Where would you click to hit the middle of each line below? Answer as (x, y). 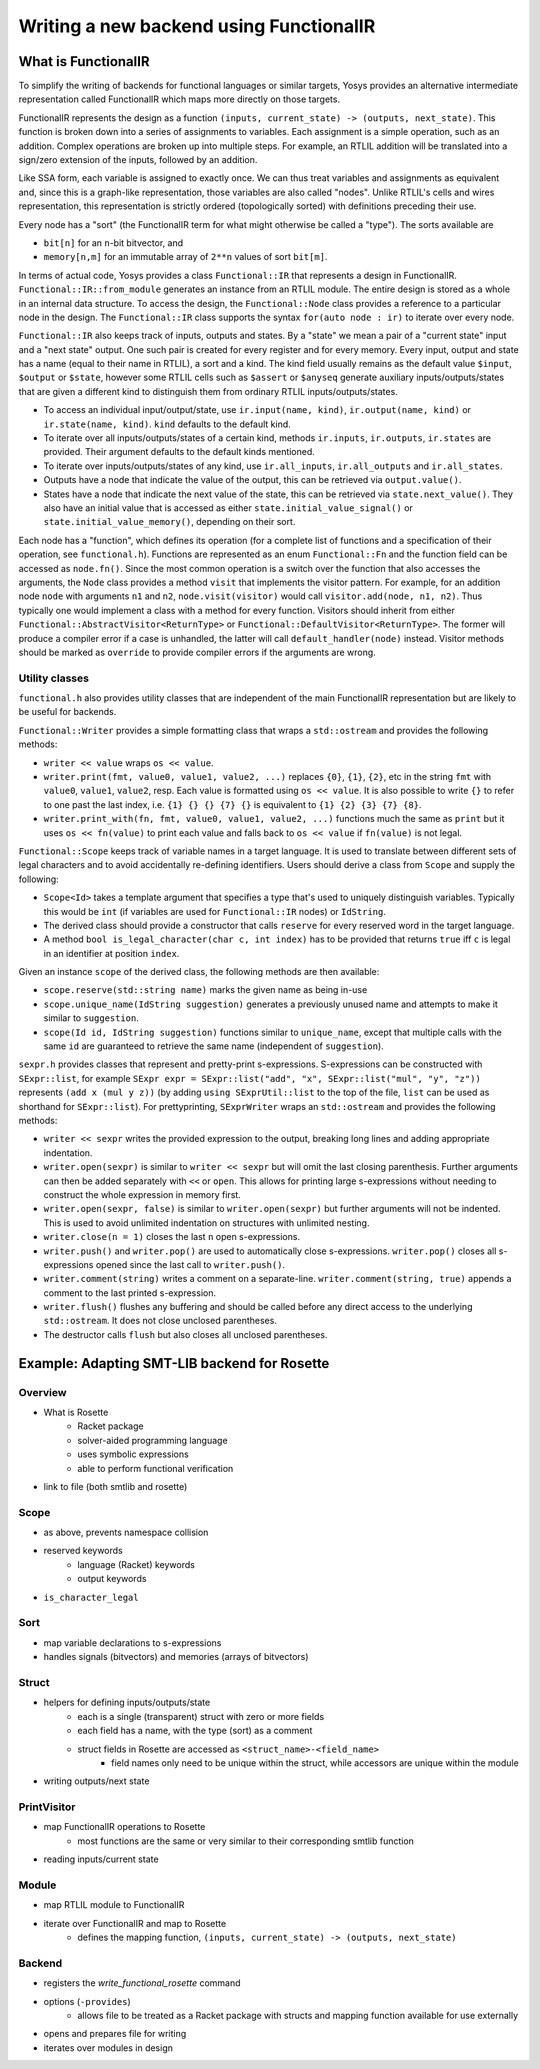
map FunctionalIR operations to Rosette (124, 1827)
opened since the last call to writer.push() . (190, 1264)
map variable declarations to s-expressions (132, 1642)
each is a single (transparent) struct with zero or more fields (201, 1716)
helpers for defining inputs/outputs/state (127, 1702)
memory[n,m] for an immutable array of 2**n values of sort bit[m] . (185, 257)
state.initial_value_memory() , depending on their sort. (169, 522)
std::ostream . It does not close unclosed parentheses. (160, 1321)
